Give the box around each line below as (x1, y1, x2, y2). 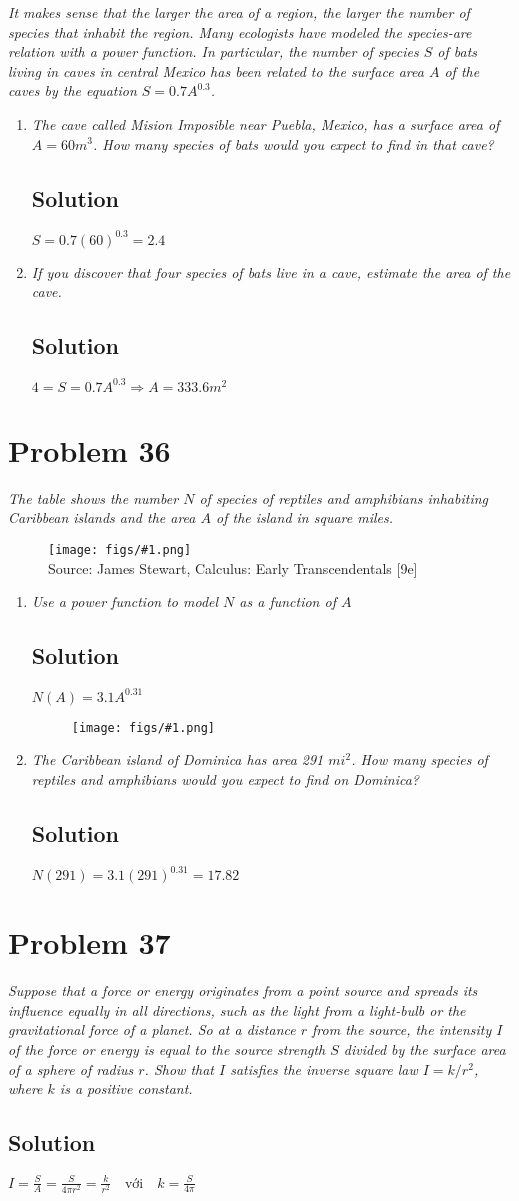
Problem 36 (8, 429, 171, 470)
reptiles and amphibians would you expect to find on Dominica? (31, 768, 420, 789)
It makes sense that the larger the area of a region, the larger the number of (8, 2, 470, 22)
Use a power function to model (31, 591, 219, 612)
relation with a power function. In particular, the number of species (8, 41, 419, 62)
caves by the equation (8, 80, 137, 101)
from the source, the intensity (312, 1019, 492, 1040)
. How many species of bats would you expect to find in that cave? (92, 133, 494, 154)
